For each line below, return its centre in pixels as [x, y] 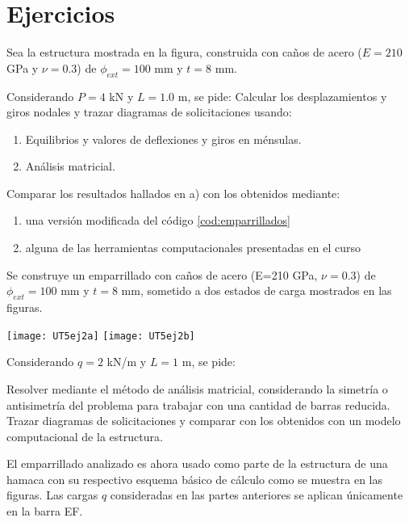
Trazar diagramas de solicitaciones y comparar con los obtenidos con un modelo [204, 421]
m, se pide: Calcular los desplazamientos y [282, 96]
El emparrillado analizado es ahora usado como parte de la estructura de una [197, 463]
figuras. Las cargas [52, 495]
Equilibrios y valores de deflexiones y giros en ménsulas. [163, 139]
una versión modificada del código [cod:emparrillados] [158, 220]
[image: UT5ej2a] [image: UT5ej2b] [101, 336]
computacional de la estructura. [85, 436]
